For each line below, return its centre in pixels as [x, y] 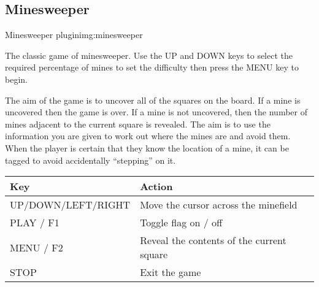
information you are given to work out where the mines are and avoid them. [148, 136]
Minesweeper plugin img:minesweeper [74, 35]
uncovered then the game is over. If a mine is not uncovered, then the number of [156, 112]
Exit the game [171, 272]
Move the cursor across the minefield [219, 205]
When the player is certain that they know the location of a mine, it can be [147, 147]
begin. [16, 79]
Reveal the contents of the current [213, 240]
